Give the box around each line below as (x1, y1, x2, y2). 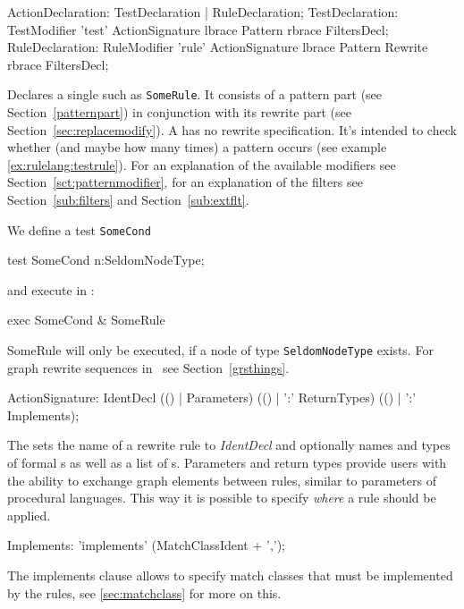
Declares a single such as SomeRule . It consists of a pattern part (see (7, 85, 383, 104)
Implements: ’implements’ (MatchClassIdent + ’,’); (7, 536, 286, 554)
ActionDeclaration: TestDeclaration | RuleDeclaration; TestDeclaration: (7, 3, 399, 21)
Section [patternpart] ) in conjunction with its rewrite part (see (7, 103, 352, 122)
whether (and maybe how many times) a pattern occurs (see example (7, 138, 387, 156)
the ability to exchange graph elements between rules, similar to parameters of (7, 470, 436, 489)
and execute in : (7, 280, 95, 299)
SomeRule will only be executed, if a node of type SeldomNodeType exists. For (7, 341, 434, 359)
